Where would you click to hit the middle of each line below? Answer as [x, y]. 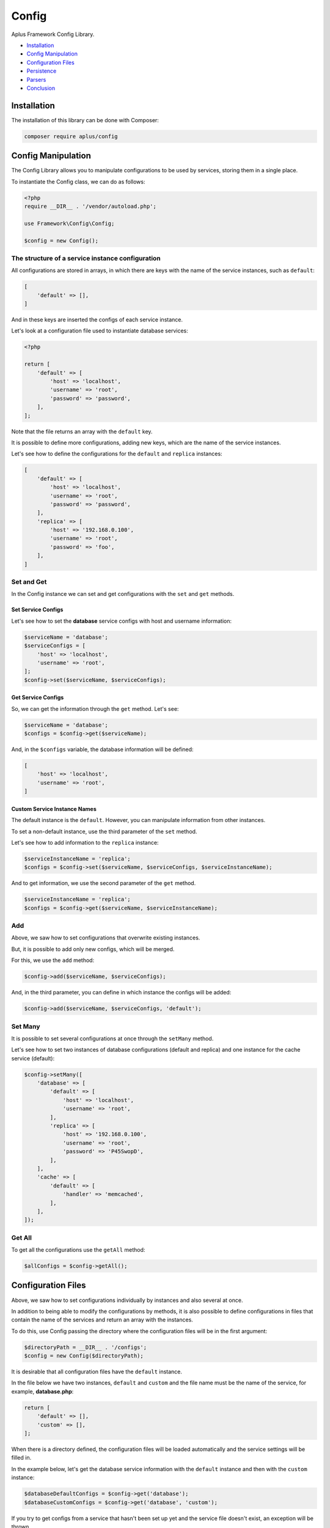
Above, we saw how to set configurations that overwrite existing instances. [106, 938]
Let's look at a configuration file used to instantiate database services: [100, 331]
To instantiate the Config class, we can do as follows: [78, 182]
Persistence [42, 71]
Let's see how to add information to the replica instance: [85, 842]
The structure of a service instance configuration [86, 258]
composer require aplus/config [71, 136]
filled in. [21, 1458]
